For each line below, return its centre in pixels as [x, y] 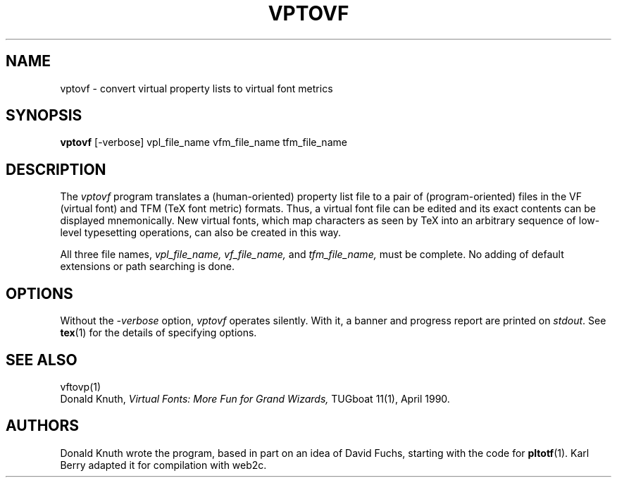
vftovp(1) [81, 386]
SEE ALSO [42, 360]
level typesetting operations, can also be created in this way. [201, 233]
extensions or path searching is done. [147, 267]
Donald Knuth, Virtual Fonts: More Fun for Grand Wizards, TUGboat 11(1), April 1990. [255, 398]
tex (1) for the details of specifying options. [158, 333]
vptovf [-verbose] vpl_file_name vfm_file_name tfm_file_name [204, 142]
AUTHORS [43, 426]
